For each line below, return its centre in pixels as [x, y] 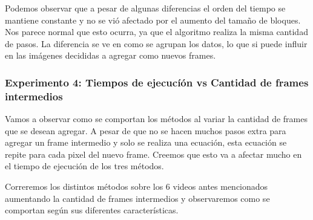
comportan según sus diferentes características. [92, 210]
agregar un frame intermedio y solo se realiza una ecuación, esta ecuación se [146, 142]
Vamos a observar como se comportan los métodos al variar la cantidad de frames [156, 119]
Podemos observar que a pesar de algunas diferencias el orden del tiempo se [145, 8]
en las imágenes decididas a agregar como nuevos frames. [110, 55]
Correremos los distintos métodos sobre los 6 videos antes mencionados [137, 186]
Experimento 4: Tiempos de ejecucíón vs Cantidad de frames [157, 82]
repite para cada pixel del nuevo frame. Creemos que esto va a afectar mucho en [153, 154]
